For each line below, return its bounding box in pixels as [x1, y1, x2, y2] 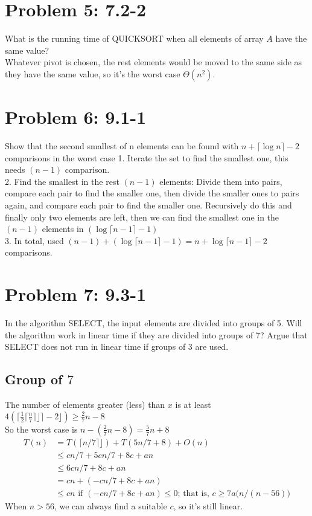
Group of [5, 370, 63, 389]
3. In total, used [5, 234, 64, 247]
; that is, [177, 489, 209, 498]
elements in [42, 222, 84, 235]
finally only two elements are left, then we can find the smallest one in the [5, 210, 279, 223]
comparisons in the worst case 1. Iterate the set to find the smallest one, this [5, 151, 288, 164]
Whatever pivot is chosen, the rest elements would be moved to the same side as [5, 56, 302, 68]
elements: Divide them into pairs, [159, 175, 282, 187]
